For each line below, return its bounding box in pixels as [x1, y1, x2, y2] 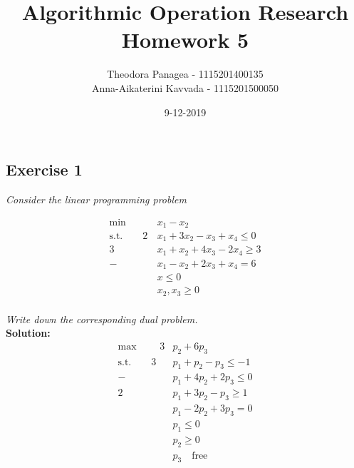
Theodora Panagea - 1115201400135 [107, 66, 264, 81]
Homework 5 [121, 25, 249, 54]
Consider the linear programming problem [6, 191, 187, 206]
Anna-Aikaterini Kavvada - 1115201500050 [91, 80, 279, 95]
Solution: [6, 325, 51, 340]
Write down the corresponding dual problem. [6, 311, 198, 326]
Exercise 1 [6, 158, 83, 180]
